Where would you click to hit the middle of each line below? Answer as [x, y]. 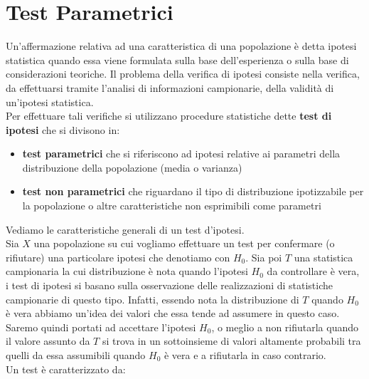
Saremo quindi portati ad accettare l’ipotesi [101, 327]
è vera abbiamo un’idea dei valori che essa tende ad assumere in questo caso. [173, 313]
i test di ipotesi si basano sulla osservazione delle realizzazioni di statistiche [169, 285]
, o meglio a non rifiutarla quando [285, 327]
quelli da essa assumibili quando [76, 355]
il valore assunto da [48, 341]
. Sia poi [264, 257]
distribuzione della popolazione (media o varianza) [132, 167]
